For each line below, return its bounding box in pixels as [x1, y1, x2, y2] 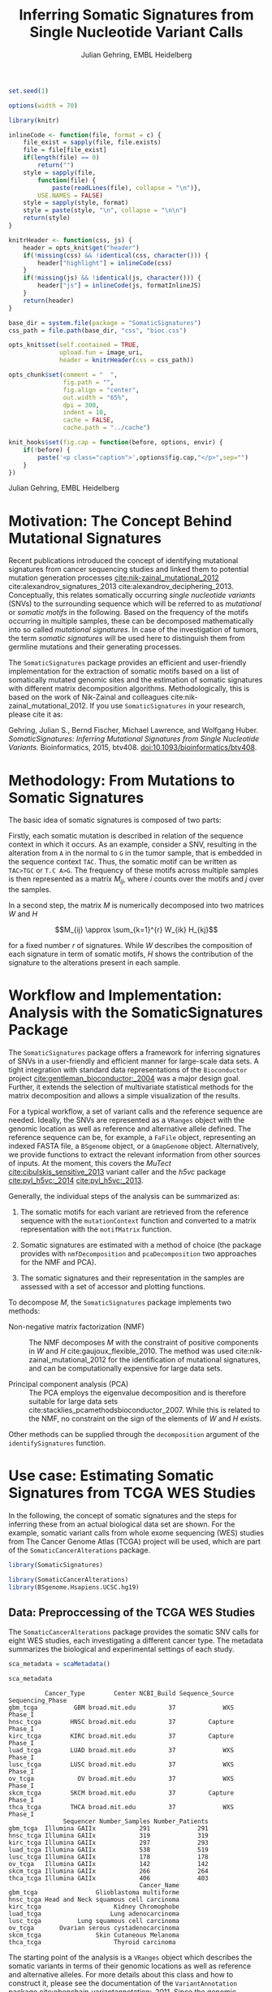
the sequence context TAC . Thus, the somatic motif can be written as [8, 857, 237, 867]
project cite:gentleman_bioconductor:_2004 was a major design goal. [8, 1074, 241, 1084]
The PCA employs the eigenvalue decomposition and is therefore [28, 1388, 247, 1398]
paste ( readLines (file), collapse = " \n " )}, [51, 184, 201, 192]
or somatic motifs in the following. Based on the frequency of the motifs [8, 608, 249, 617]
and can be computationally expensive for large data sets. [28, 1363, 223, 1374]
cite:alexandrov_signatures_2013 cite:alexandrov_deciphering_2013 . [8, 582, 234, 591]
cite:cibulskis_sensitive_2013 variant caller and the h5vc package [8, 1167, 227, 1177]
